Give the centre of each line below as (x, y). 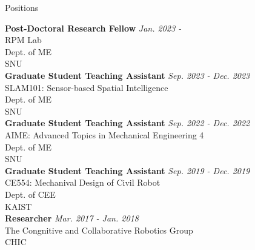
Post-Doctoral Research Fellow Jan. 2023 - (93, 28)
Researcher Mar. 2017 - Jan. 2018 (72, 218)
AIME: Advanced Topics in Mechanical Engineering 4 (104, 134)
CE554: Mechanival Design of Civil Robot (83, 182)
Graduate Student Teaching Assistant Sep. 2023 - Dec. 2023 (127, 75)
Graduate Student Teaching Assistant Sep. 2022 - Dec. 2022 (127, 123)
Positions (22, 7)
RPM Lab (23, 40)
